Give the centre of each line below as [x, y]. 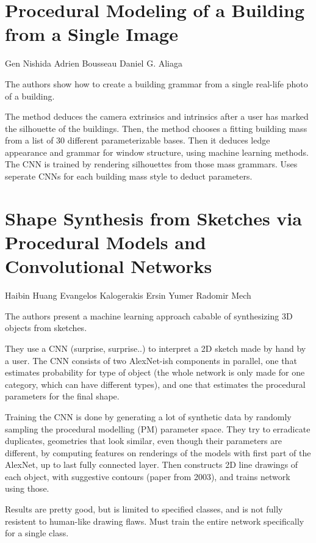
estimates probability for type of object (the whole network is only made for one [155, 372]
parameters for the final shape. [62, 396]
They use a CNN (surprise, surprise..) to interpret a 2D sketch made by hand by [156, 348]
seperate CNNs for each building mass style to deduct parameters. [129, 176]
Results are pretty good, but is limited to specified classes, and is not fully [144, 509]
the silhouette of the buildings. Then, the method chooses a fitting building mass [156, 128]
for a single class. [37, 533]
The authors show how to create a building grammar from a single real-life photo [156, 83]
